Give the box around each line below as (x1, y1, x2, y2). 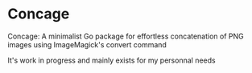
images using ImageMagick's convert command (7, 39, 167, 49)
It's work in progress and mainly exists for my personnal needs (7, 55, 216, 65)
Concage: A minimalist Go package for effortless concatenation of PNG (7, 31, 245, 41)
